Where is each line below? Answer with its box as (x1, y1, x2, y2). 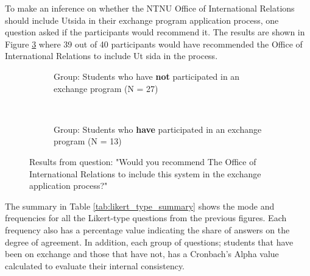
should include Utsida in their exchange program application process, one (5, 13, 279, 26)
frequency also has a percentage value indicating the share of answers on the (5, 223, 290, 236)
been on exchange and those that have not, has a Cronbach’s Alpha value (5, 247, 279, 260)
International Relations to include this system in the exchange (29, 167, 261, 180)
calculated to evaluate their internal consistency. (5, 259, 185, 272)
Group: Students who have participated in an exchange (54, 122, 262, 135)
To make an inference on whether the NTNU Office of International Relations (5, 2, 295, 14)
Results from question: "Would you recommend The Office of (29, 155, 256, 168)
